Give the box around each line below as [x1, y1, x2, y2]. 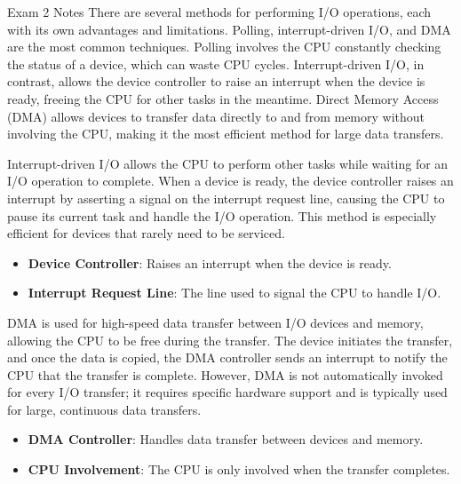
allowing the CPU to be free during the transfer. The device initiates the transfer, [7, 330, 453, 349]
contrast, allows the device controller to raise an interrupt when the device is [7, 72, 425, 91]
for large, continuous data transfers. [7, 400, 202, 418]
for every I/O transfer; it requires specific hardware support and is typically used [7, 383, 448, 401]
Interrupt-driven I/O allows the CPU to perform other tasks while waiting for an [7, 154, 449, 172]
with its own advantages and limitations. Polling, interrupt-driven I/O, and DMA [7, 20, 451, 38]
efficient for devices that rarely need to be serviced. [7, 224, 285, 242]
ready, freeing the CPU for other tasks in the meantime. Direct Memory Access [7, 89, 439, 107]
